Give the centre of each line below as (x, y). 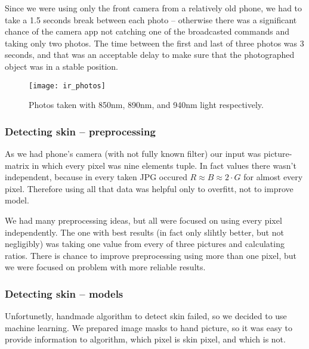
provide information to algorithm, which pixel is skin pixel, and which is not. (145, 339)
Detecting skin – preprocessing (80, 131)
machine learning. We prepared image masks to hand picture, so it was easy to (149, 327)
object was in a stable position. (62, 66)
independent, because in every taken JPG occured (96, 177)
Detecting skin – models (64, 293)
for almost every (273, 177)
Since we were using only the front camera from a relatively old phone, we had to (154, 8)
